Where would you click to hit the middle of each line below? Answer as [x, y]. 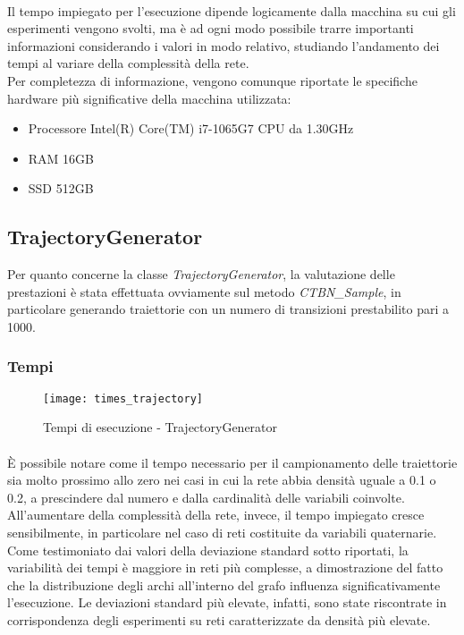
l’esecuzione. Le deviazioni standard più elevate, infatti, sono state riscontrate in [227, 602]
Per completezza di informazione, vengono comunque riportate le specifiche [212, 80]
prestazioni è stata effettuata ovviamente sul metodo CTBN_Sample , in [204, 291]
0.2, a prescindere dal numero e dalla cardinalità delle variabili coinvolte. [206, 497]
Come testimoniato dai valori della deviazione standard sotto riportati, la [208, 550]
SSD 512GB [61, 188]
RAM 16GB [61, 158]
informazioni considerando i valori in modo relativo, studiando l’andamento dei [224, 45]
